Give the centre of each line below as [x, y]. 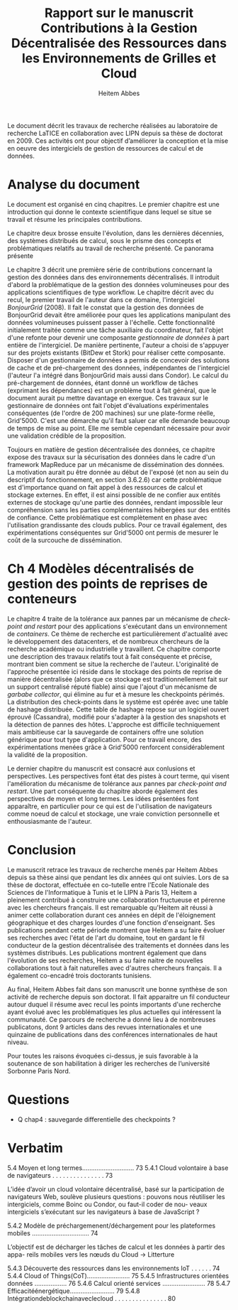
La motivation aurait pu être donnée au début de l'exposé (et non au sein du [118, 472]
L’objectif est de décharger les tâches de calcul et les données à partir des [116, 1247]
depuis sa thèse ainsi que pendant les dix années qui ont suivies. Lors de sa [118, 877]
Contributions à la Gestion [119, 28]
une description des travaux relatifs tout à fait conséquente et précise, [110, 656]
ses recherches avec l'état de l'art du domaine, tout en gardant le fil [106, 938]
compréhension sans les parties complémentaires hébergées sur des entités [119, 510]
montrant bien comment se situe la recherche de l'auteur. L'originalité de [113, 664]
